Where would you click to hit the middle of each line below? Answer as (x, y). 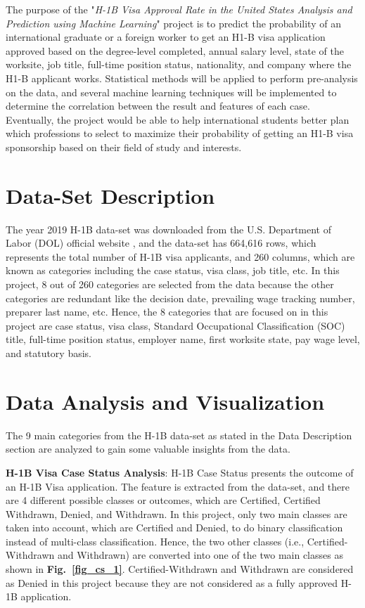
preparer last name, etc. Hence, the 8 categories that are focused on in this (167, 312)
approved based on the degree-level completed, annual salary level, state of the (175, 50)
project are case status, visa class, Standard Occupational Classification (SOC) (175, 325)
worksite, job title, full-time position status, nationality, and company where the (179, 64)
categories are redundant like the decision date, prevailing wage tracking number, (180, 298)
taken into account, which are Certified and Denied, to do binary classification (174, 528)
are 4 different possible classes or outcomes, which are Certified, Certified (163, 500)
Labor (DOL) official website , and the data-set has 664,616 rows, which (161, 243)
